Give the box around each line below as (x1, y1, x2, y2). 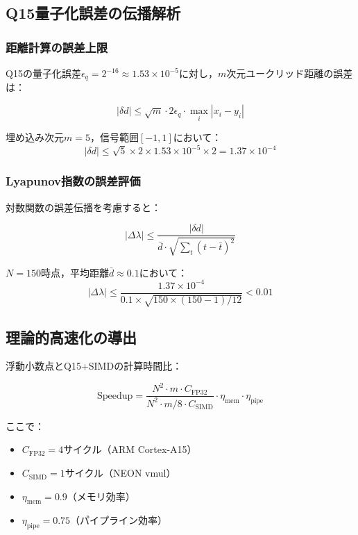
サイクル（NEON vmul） (65, 466, 176, 480)
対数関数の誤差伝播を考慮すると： (6, 199, 161, 214)
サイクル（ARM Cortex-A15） (63, 442, 197, 456)
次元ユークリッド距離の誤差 (226, 66, 353, 80)
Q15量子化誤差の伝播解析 (6, 2, 181, 24)
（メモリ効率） (67, 488, 135, 503)
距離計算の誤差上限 (6, 38, 108, 56)
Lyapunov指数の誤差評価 (6, 172, 141, 190)
